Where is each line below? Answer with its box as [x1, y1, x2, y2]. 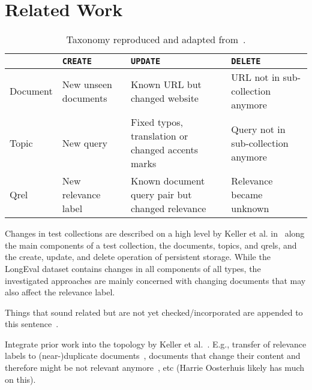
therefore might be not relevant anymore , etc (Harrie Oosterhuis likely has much [5, 361, 305, 374]
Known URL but [131, 77, 202, 91]
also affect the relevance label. [5, 286, 115, 298]
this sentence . [5, 318, 59, 330]
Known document [131, 174, 205, 188]
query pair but [131, 188, 192, 202]
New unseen [62, 77, 112, 91]
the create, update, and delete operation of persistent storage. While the [5, 250, 271, 263]
